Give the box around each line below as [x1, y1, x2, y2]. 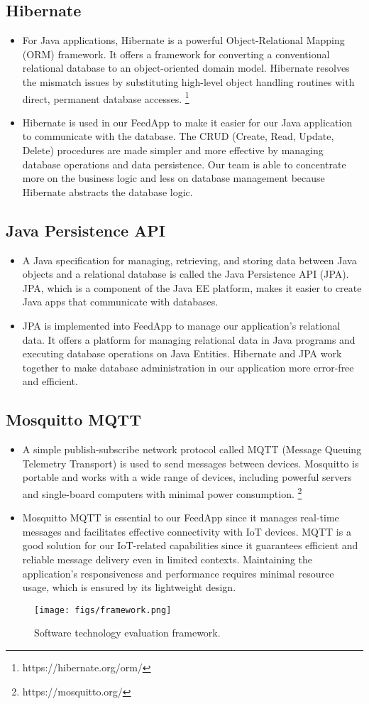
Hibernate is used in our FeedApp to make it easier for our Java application [22, 114, 353, 129]
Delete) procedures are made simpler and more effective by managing [22, 143, 324, 158]
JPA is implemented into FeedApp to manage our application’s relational [22, 318, 341, 332]
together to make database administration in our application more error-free [22, 359, 354, 374]
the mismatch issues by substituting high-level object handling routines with [22, 74, 355, 89]
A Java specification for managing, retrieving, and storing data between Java [22, 252, 357, 267]
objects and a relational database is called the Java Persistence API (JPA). [22, 266, 349, 281]
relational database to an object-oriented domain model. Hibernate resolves [22, 60, 350, 75]
